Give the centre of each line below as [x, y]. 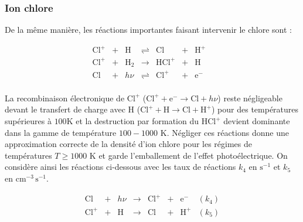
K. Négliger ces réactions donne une [224, 132]
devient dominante [257, 121]
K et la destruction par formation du [133, 121]
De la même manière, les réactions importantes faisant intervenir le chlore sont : [148, 30]
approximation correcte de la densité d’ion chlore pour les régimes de [129, 144]
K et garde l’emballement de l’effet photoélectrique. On [188, 155]
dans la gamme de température [61, 132]
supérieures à [28, 121]
